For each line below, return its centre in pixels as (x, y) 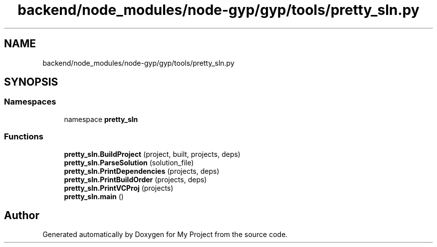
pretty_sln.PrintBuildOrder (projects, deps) (135, 179)
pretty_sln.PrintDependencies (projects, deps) (142, 171)
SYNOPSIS (31, 82)
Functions (24, 137)
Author (22, 215)
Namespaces (30, 102)
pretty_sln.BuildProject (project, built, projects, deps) (152, 154)
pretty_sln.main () (94, 196)
